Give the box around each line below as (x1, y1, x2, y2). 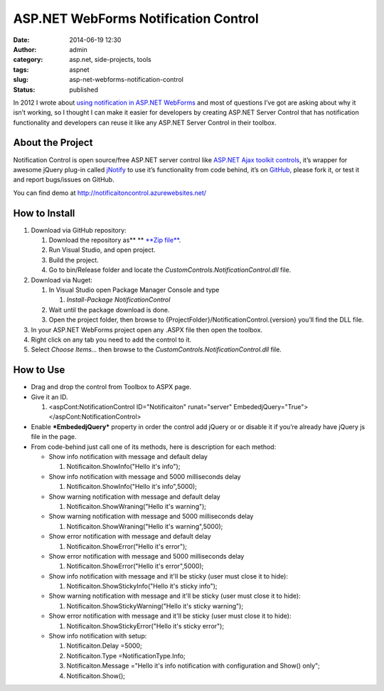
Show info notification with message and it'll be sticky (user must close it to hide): (48, 571, 288, 580)
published (69, 85, 99, 94)
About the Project (13, 137, 93, 149)
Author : (13, 45, 37, 53)
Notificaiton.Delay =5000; (66, 641, 142, 650)
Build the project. (48, 255, 99, 264)
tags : (13, 65, 29, 74)
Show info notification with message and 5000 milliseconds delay (48, 472, 241, 480)
